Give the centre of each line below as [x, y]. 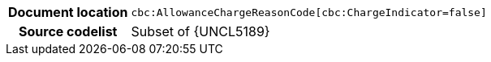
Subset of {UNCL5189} [200, 31]
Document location [68, 12]
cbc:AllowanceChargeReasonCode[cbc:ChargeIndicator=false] [309, 12]
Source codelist [68, 31]
